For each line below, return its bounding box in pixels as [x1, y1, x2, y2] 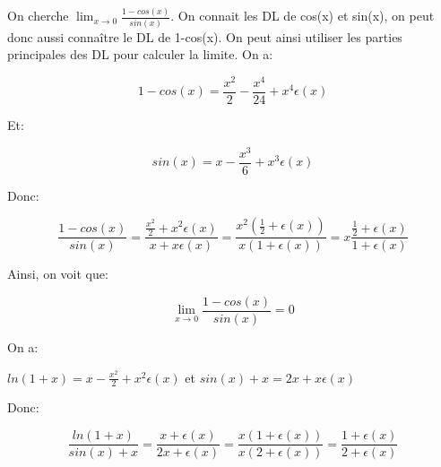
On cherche [7, 6, 69, 25]
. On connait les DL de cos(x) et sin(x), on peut [170, 6, 435, 25]
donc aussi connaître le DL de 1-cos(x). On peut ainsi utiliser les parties [7, 27, 402, 46]
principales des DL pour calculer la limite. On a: [7, 45, 273, 64]
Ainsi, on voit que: [7, 264, 108, 283]
